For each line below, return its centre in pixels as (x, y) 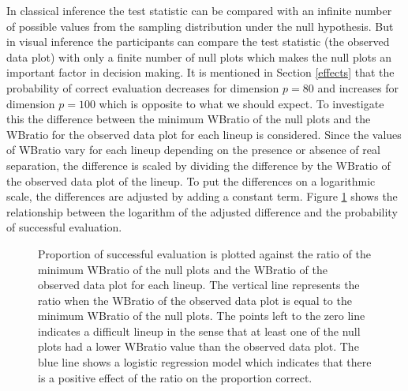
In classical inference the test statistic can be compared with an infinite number (199, 10)
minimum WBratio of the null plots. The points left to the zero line (202, 316)
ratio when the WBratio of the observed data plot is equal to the (195, 300)
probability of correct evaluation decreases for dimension (143, 87)
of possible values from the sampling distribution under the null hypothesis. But (200, 26)
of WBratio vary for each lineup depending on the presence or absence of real (193, 150)
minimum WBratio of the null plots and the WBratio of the (183, 269)
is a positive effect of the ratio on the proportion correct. (175, 377)
